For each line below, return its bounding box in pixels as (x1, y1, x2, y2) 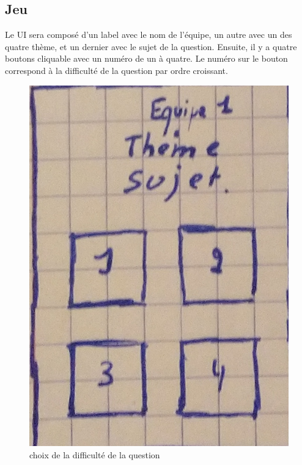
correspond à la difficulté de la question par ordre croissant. (5, 64, 228, 76)
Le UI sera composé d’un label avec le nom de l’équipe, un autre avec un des (5, 28, 292, 41)
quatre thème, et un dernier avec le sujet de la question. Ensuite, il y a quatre (5, 40, 297, 53)
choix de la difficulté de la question (29, 448, 160, 461)
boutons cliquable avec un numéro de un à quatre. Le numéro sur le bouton (5, 52, 288, 65)
